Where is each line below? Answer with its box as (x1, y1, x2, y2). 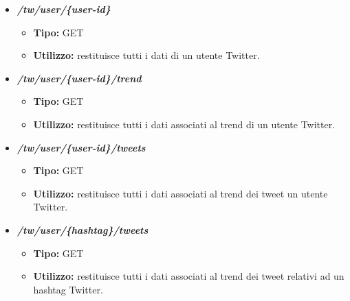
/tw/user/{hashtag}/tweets (17, 222, 149, 237)
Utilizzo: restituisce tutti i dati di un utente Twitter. (33, 48, 260, 62)
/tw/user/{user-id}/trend (17, 71, 142, 85)
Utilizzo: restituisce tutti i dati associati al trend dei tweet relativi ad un (33, 269, 344, 283)
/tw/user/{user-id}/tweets (17, 140, 146, 154)
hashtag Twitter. (33, 282, 103, 296)
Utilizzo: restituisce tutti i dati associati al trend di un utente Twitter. (33, 117, 336, 131)
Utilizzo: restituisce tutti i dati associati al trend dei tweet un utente (33, 186, 328, 200)
